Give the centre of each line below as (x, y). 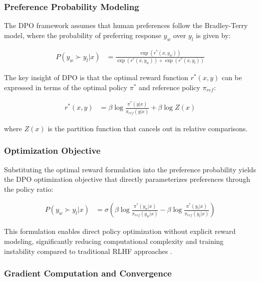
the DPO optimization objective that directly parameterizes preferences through (127, 179)
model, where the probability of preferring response (83, 35)
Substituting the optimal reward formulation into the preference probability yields (130, 169)
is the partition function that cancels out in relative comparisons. (148, 128)
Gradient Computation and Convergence (88, 273)
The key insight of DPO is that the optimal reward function (96, 77)
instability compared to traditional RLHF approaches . (88, 251)
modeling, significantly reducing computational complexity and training (114, 241)
